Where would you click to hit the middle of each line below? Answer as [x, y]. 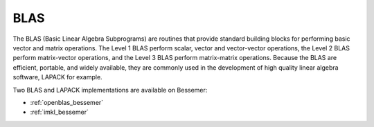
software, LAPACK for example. [58, 77]
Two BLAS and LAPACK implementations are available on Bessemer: [110, 90]
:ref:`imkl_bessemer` [60, 112]
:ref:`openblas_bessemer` [67, 102]
